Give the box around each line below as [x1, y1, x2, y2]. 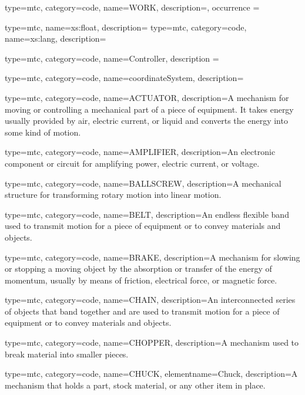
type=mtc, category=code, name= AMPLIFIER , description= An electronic [5, 146, 276, 158]
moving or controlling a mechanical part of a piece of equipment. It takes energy [5, 103, 294, 115]
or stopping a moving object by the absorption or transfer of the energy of [5, 262, 272, 275]
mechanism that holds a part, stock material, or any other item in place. [5, 379, 266, 391]
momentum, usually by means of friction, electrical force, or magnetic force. [5, 274, 277, 286]
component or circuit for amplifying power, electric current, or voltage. [5, 157, 260, 169]
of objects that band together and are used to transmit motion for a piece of [5, 305, 280, 317]
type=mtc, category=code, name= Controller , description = [5, 52, 219, 64]
